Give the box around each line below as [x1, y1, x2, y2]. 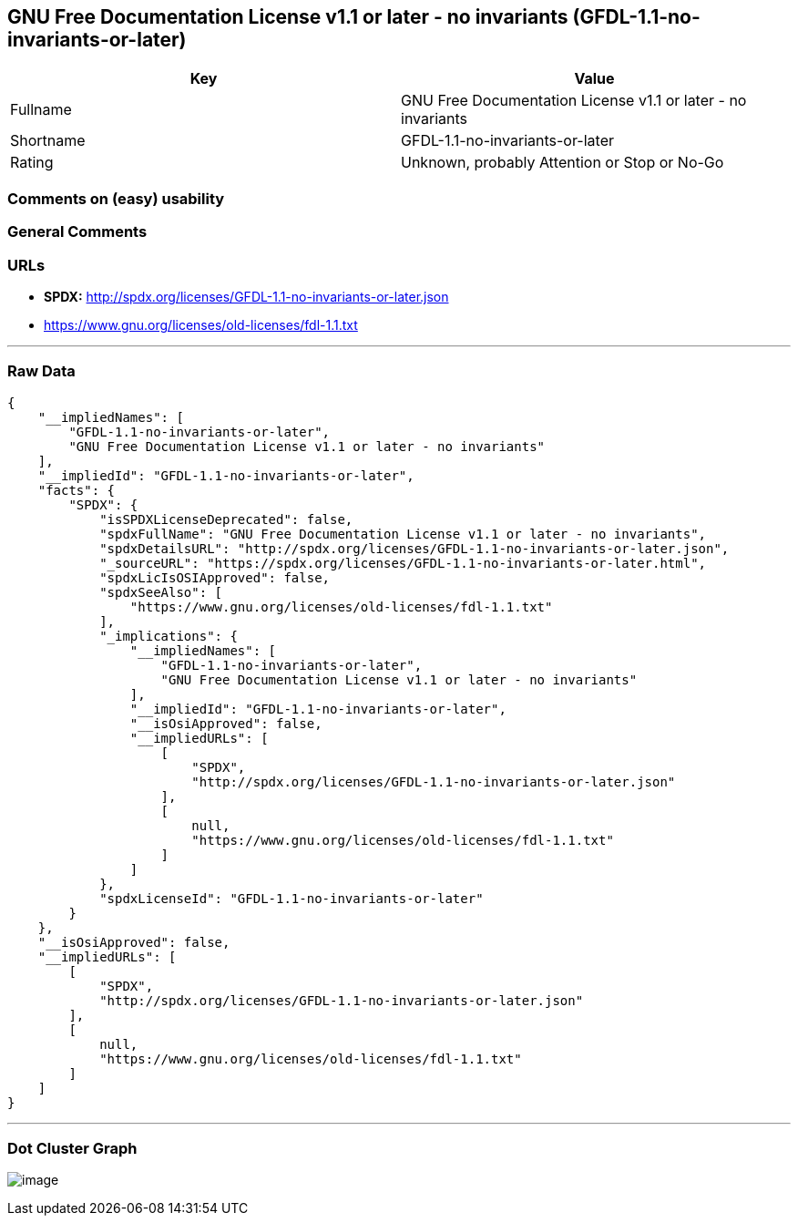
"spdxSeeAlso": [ [99, 584, 223, 600]
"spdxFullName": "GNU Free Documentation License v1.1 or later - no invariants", [99, 526, 707, 541]
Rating [10, 153, 54, 172]
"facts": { [37, 482, 116, 498]
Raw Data [7, 362, 76, 381]
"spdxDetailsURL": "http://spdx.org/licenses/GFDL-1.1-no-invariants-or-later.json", [99, 540, 730, 556]
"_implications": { [99, 628, 238, 643]
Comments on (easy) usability [7, 189, 225, 208]
